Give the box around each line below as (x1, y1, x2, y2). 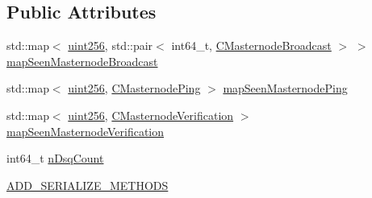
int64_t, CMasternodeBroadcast (171, 37, 332, 54)
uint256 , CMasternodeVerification (68, 106, 234, 123)
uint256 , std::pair (68, 37, 153, 54)
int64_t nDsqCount (6, 150, 104, 167)
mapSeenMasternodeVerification (6, 122, 165, 139)
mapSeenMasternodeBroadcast (6, 52, 158, 69)
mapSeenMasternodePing (223, 80, 348, 97)
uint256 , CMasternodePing (68, 80, 201, 97)
